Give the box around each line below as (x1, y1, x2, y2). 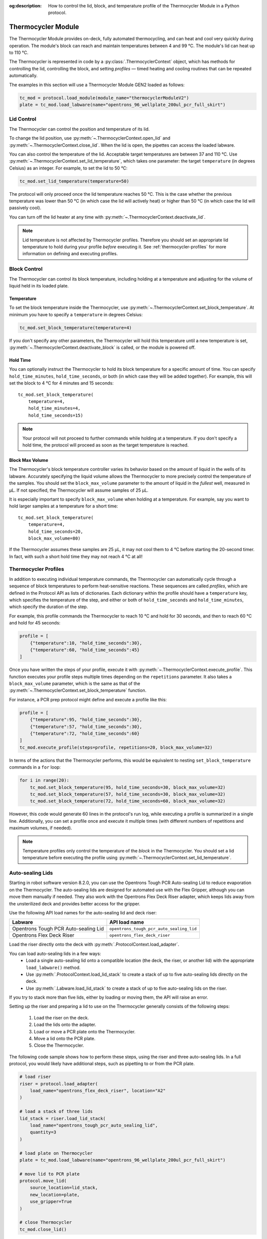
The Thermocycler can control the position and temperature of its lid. (9, 126, 150, 132)
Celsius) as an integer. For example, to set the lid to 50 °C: (9, 165, 128, 171)
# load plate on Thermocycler (19, 1150, 93, 1156)
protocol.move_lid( (19, 1178, 67, 1184)
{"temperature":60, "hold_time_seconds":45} (30, 647, 140, 653)
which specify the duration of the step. (9, 604, 89, 610)
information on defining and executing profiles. (22, 251, 118, 257)
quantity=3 (30, 1129, 56, 1135)
